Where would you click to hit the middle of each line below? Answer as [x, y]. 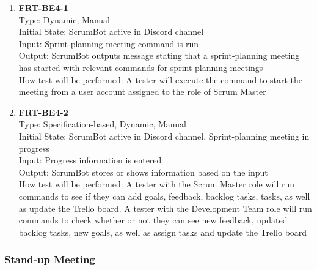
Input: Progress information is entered [90, 160]
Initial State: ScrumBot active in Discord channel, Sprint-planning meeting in [164, 136]
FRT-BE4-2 [43, 112]
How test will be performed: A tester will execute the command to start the [161, 79]
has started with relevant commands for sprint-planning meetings [141, 67]
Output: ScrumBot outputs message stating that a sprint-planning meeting [159, 55]
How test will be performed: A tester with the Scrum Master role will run [157, 184]
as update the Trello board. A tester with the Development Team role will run [165, 208]
